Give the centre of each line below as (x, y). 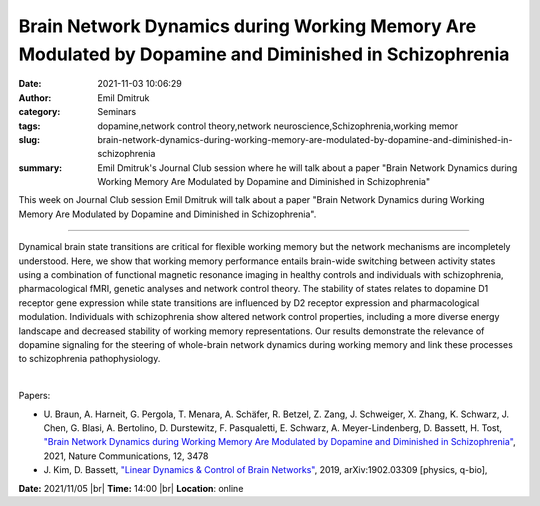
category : (39, 112)
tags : (29, 126)
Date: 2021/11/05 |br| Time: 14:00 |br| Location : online (131, 488)
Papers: (34, 396)
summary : (40, 167)
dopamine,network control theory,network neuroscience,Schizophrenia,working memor (278, 126)
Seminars (117, 112)
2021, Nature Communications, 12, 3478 (126, 456)
